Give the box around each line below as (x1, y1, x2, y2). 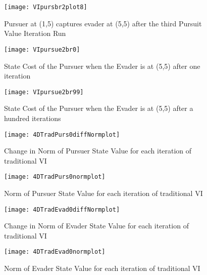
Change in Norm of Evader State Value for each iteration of (4, 220, 189, 231)
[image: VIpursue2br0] (4, 46, 80, 53)
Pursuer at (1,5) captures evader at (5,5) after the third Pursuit (4, 18, 202, 28)
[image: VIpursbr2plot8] (4, 4, 87, 11)
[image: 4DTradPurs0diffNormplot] (4, 131, 120, 138)
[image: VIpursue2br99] (4, 88, 84, 96)
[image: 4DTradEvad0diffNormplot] (4, 206, 120, 213)
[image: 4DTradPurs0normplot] (4, 173, 106, 181)
